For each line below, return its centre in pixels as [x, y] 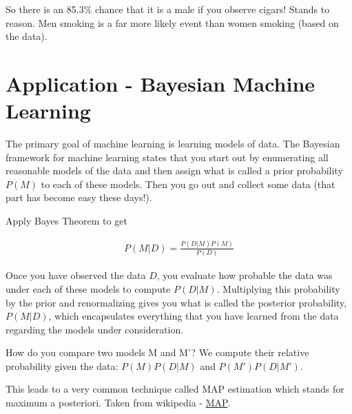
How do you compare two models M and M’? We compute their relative [157, 352]
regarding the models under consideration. [95, 329]
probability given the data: [62, 365]
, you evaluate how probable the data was [245, 275]
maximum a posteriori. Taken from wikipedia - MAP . [118, 403]
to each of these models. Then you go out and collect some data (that [188, 184]
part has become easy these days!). [79, 197]
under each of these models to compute [88, 288]
